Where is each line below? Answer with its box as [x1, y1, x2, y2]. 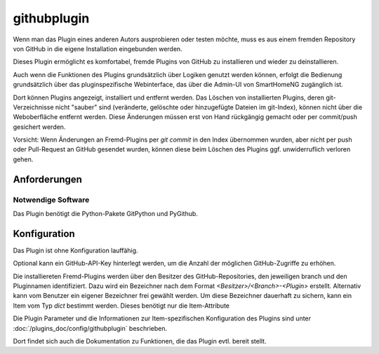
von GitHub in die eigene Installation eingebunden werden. [13, 44, 182, 53]
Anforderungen [13, 173, 82, 185]
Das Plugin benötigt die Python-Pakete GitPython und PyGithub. [13, 210, 198, 217]
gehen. [13, 155, 34, 163]
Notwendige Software [13, 195, 90, 205]
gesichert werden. [13, 123, 66, 131]
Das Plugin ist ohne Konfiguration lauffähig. [13, 246, 138, 254]
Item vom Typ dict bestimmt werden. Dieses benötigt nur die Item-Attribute [13, 301, 230, 310]
